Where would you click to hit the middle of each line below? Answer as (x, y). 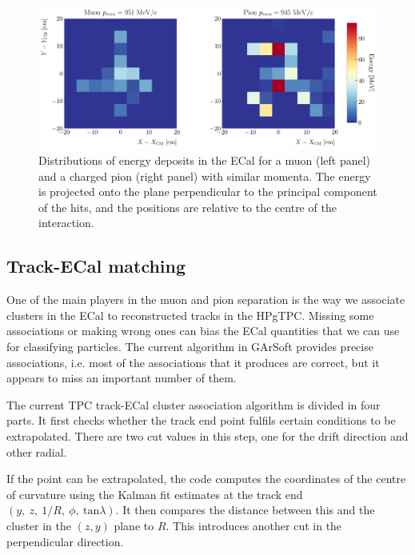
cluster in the (39, 525)
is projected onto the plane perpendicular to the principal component (208, 192)
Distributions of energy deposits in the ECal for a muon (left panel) (205, 160)
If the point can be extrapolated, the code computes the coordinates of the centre (206, 479)
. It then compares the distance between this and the (245, 510)
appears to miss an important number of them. (122, 378)
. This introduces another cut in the (254, 525)
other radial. (37, 451)
